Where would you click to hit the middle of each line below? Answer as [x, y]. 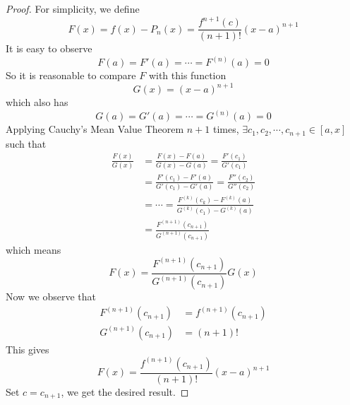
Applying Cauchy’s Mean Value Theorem [95, 129]
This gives [28, 349]
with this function [187, 75]
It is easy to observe [49, 48]
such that [26, 143]
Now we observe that [51, 297]
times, [226, 129]
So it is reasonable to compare [71, 75]
